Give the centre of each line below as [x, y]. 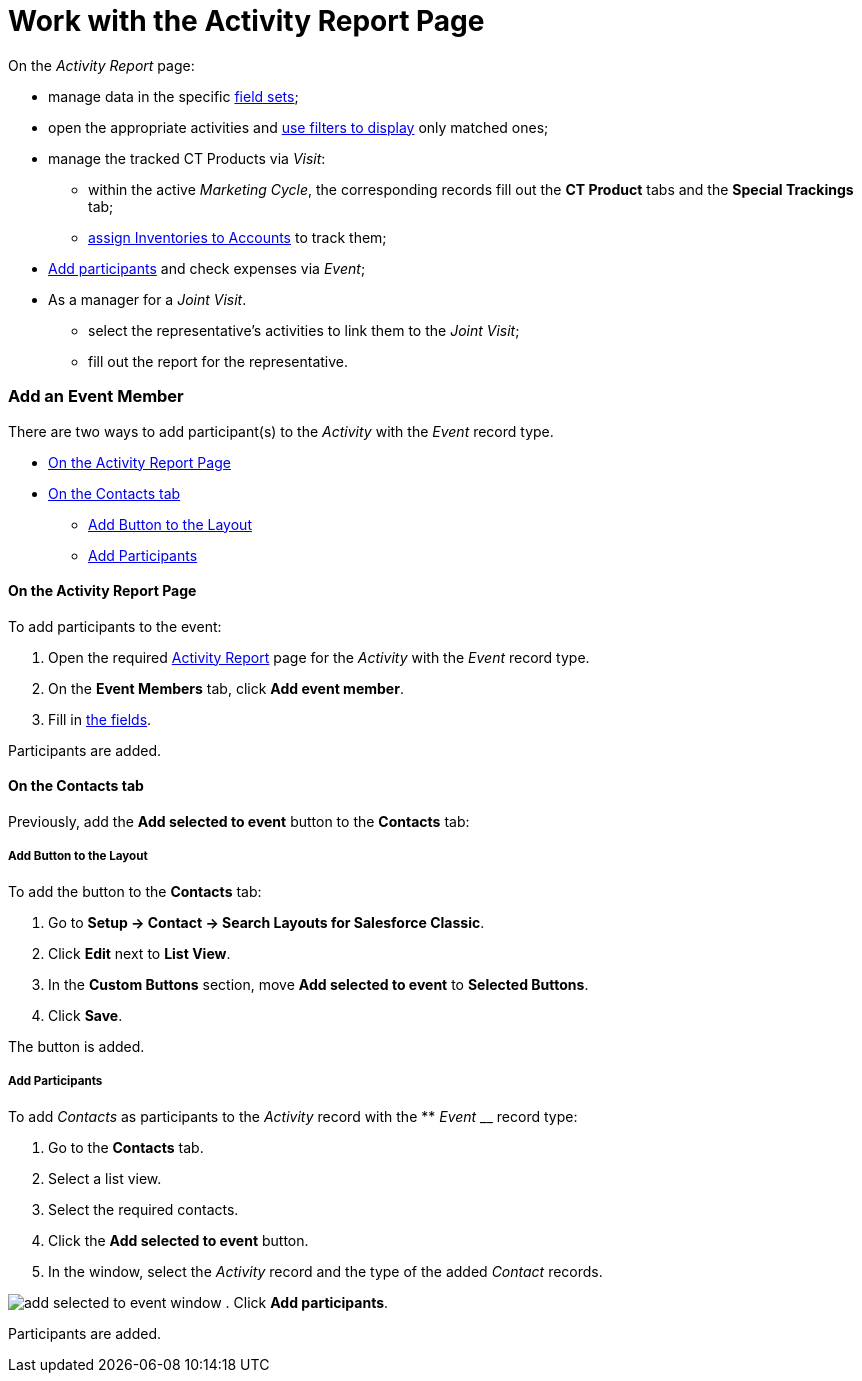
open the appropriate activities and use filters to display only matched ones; [298, 127]
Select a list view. [105, 1178]
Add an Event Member [96, 396]
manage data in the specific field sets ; [173, 96]
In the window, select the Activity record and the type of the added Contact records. [325, 1271]
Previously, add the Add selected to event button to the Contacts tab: [239, 821]
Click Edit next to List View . [139, 953]
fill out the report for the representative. [218, 361]
